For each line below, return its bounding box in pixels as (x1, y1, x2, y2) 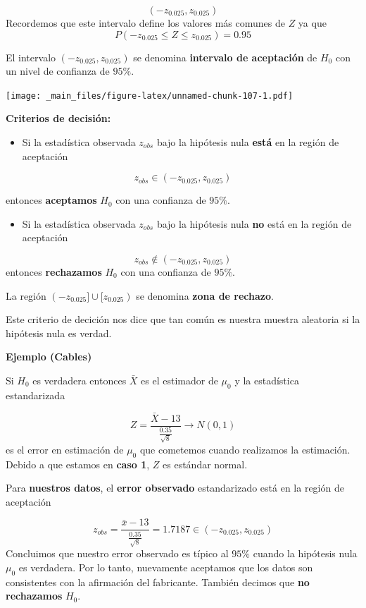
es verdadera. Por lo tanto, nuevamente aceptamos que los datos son (18, 560, 313, 574)
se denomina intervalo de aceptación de (133, 49, 317, 64)
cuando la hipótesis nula (253, 546, 358, 561)
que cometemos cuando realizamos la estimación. (139, 442, 351, 456)
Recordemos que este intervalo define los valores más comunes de (6, 16, 285, 30)
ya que (298, 16, 327, 30)
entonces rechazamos (6, 265, 102, 279)
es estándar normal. (163, 456, 248, 471)
